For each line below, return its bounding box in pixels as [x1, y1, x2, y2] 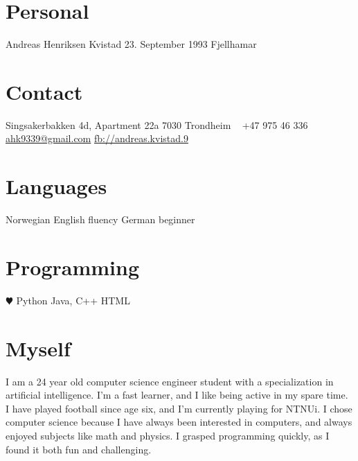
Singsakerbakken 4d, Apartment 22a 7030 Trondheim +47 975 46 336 [6, 117, 308, 132]
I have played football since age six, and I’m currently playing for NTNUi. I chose [6, 401, 352, 415]
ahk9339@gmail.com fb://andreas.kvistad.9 [6, 131, 188, 146]
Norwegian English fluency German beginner [6, 212, 195, 227]
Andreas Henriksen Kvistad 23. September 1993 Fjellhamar [6, 37, 257, 51]
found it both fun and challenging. [6, 442, 152, 456]
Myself [6, 333, 71, 362]
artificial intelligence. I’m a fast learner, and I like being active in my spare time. [6, 388, 348, 402]
